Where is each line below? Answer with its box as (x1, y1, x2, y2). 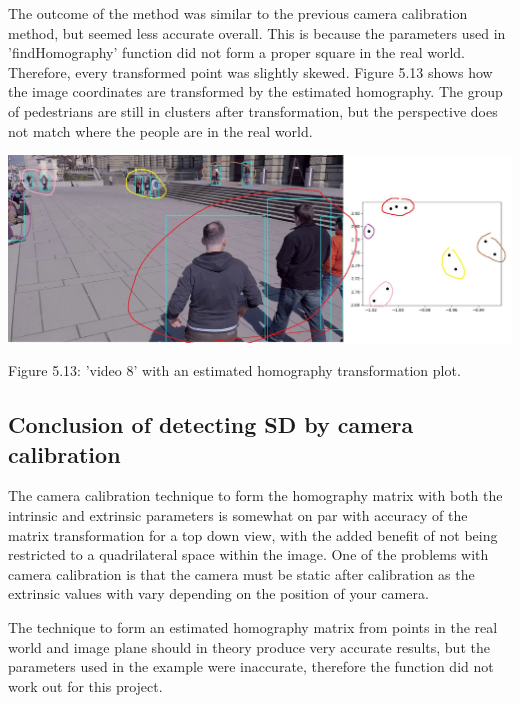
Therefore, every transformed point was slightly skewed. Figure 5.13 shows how (8, 61, 493, 82)
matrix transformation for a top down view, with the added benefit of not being (8, 524, 498, 545)
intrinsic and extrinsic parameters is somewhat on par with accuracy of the (8, 505, 468, 526)
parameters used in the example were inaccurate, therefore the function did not (8, 656, 494, 677)
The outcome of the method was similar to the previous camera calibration (8, 3, 468, 23)
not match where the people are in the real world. (8, 120, 313, 141)
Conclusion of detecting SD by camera (8, 409, 414, 440)
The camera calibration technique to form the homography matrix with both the (8, 485, 503, 506)
